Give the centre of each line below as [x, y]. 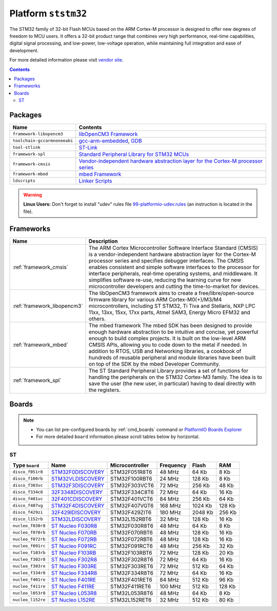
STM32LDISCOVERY [76, 519]
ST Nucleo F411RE [73, 586]
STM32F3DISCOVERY [78, 485]
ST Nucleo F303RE [74, 566]
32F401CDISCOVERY [77, 499]
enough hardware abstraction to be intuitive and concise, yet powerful [173, 332]
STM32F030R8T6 [132, 526]
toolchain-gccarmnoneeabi [43, 141]
